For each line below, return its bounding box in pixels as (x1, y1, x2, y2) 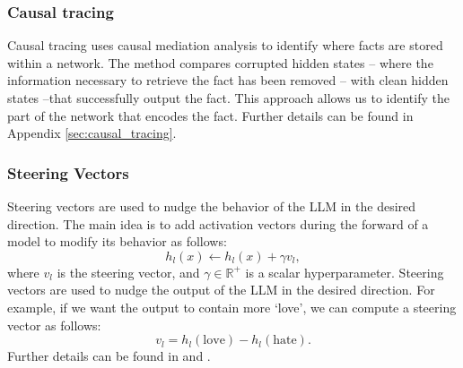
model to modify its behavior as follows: (7, 232, 227, 251)
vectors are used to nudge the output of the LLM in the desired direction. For (7, 280, 435, 299)
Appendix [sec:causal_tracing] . (7, 124, 177, 142)
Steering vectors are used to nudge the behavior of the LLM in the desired (7, 197, 416, 215)
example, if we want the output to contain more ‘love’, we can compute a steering (7, 297, 457, 316)
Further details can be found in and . (7, 347, 211, 365)
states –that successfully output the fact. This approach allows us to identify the (7, 89, 450, 107)
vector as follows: (7, 315, 101, 334)
